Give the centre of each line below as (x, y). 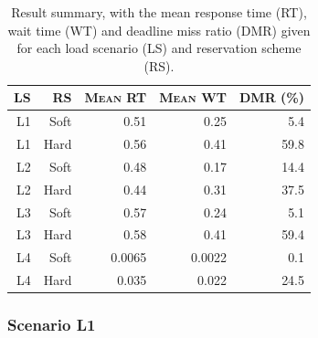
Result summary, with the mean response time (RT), (159, 12)
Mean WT (193, 97)
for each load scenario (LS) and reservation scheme (159, 48)
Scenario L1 (52, 325)
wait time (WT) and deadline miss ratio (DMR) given (159, 30)
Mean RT (116, 97)
